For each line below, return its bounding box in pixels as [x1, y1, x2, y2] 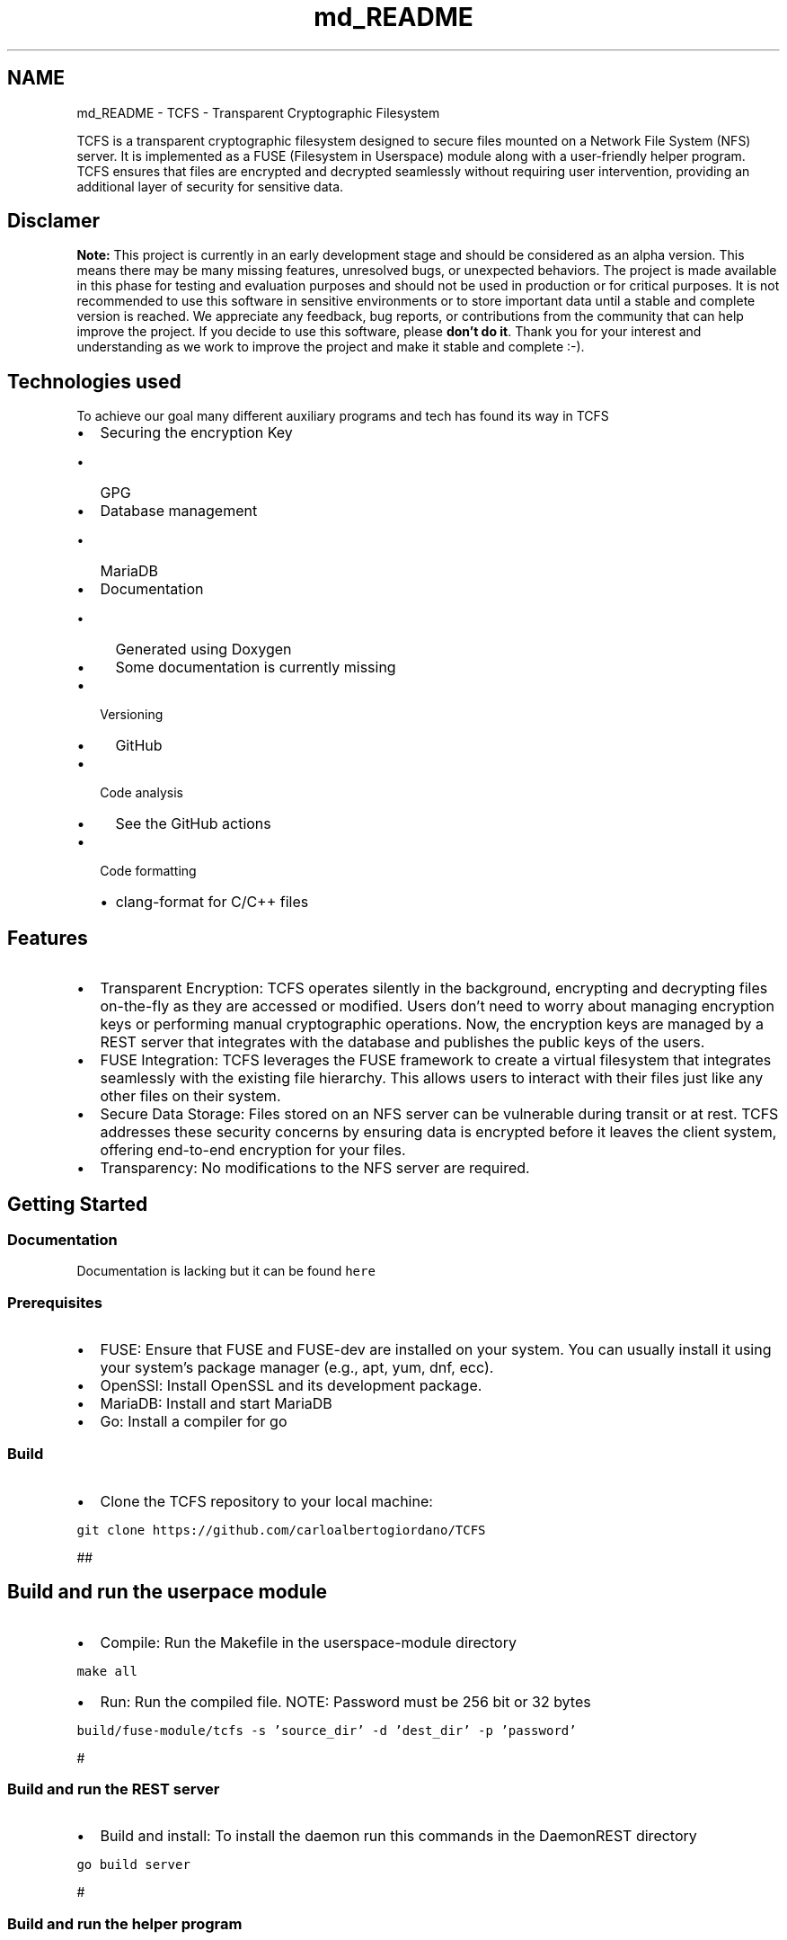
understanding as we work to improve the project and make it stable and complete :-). [76, 339, 585, 355]
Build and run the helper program [7, 1914, 243, 1933]
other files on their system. [100, 1087, 281, 1106]
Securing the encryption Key [100, 423, 293, 442]
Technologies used [7, 369, 181, 393]
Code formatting [100, 863, 197, 879]
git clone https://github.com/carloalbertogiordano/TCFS [76, 1522, 486, 1537]
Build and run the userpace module [7, 1580, 328, 1604]
